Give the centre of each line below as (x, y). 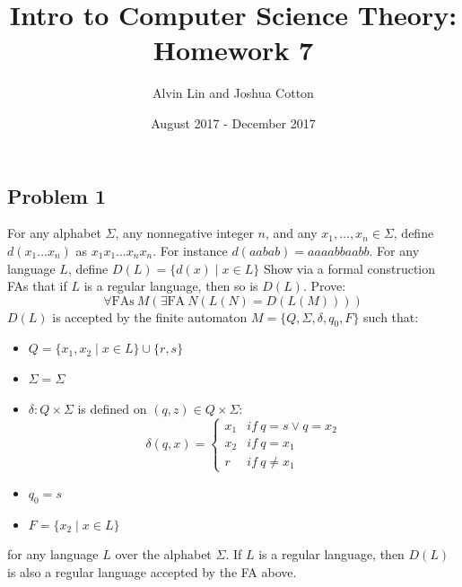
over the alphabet (163, 554)
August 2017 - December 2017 (233, 123)
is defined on (112, 408)
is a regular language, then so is (171, 286)
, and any (291, 233)
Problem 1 (57, 195)
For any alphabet (54, 233)
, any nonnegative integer (184, 233)
